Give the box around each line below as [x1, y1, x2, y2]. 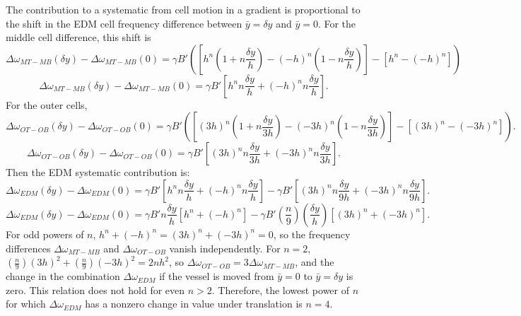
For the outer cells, [6, 97, 88, 112]
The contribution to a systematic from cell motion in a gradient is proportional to [6, 2, 361, 16]
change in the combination [6, 269, 120, 283]
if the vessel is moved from [159, 269, 274, 283]
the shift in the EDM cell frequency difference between [6, 16, 242, 30]
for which [6, 296, 46, 311]
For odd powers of [6, 226, 84, 241]
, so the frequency [273, 226, 351, 241]
